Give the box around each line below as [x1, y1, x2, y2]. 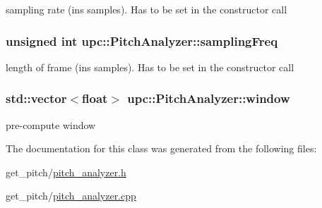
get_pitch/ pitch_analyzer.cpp [6, 188, 136, 203]
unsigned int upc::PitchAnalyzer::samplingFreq [6, 32, 278, 49]
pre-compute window [6, 117, 96, 132]
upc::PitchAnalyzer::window [127, 90, 290, 107]
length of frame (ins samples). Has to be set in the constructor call [6, 59, 294, 74]
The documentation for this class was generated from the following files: [6, 141, 317, 156]
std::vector [6, 90, 67, 107]
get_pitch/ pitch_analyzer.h [6, 164, 126, 179]
